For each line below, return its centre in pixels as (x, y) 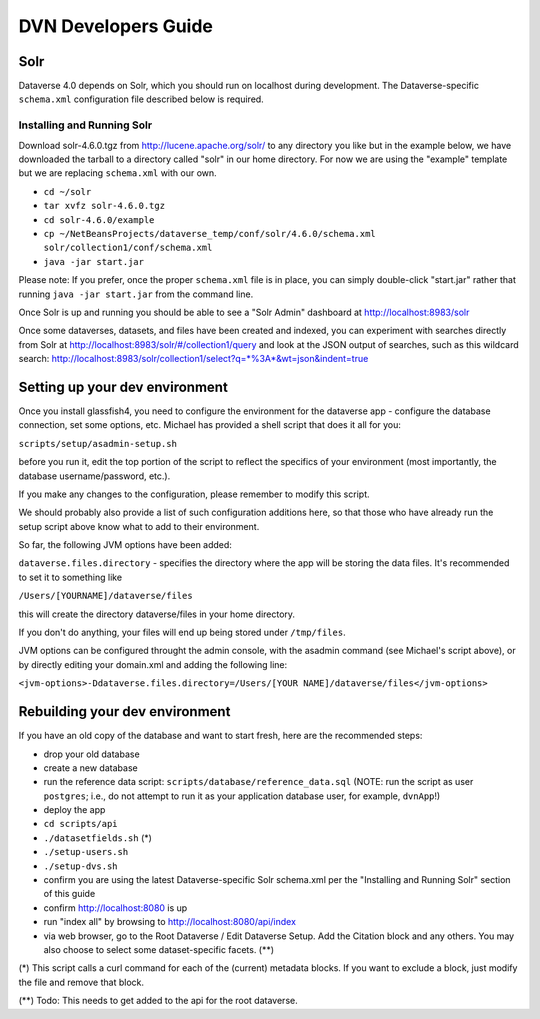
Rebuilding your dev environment (124, 711)
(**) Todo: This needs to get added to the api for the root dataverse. (158, 1001)
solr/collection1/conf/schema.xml (128, 248)
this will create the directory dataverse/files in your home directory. (156, 614)
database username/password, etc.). (94, 476)
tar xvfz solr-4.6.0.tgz (104, 206)
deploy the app (74, 810)
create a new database (91, 767)
